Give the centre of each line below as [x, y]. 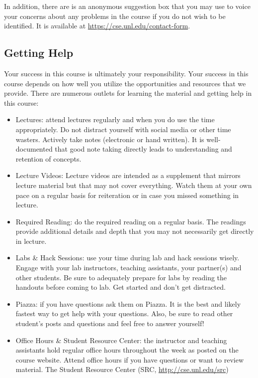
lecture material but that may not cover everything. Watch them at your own [134, 185]
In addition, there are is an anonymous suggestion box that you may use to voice [127, 6]
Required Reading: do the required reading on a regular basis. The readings [131, 221]
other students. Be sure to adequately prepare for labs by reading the [121, 277]
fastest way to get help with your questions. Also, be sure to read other [124, 313]
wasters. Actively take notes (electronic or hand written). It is [110, 139]
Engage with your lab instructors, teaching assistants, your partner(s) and [129, 268]
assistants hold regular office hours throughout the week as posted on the [127, 350]
